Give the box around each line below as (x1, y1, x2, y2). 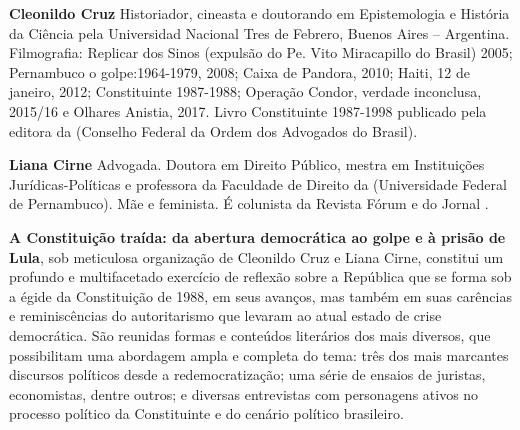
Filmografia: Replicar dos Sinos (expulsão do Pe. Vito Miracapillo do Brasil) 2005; (9, 42, 513, 63)
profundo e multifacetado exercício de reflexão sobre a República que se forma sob (9, 266, 512, 287)
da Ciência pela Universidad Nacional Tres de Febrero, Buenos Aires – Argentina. (9, 22, 510, 43)
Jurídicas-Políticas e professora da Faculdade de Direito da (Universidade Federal (9, 173, 507, 194)
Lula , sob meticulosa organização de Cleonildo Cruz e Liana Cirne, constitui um (9, 246, 504, 267)
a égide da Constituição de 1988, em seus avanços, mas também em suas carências (9, 285, 512, 306)
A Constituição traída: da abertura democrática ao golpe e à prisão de (9, 226, 506, 247)
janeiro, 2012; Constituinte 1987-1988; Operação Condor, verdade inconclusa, (9, 81, 482, 102)
